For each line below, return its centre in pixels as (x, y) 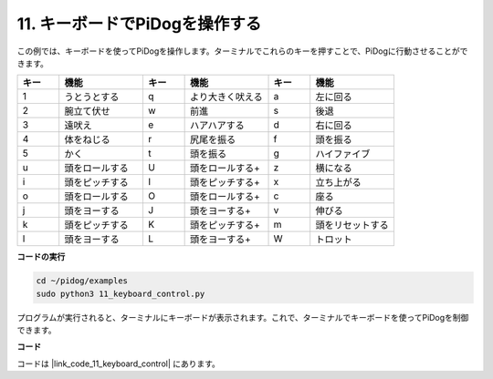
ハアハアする (217, 126)
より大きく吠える (226, 97)
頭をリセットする (352, 225)
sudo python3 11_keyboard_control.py (121, 293)
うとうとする (92, 97)
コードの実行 (41, 257)
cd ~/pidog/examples (82, 281)
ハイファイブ (343, 154)
